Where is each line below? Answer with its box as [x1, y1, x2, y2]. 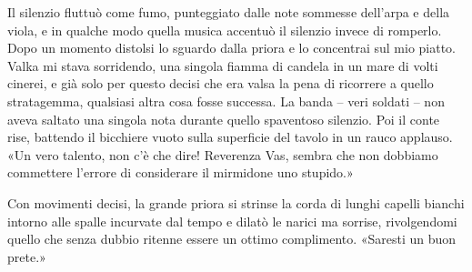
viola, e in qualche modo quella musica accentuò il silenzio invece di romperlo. [7, 20, 442, 39]
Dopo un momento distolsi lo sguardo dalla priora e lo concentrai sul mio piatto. [7, 38, 457, 57]
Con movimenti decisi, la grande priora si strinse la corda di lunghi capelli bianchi [7, 193, 465, 212]
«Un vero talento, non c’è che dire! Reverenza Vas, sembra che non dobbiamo [7, 145, 438, 164]
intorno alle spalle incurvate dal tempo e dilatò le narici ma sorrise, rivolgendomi [7, 211, 457, 230]
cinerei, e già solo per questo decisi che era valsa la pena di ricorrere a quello [7, 74, 434, 93]
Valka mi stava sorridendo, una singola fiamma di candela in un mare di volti [7, 55, 438, 75]
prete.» [7, 247, 46, 266]
